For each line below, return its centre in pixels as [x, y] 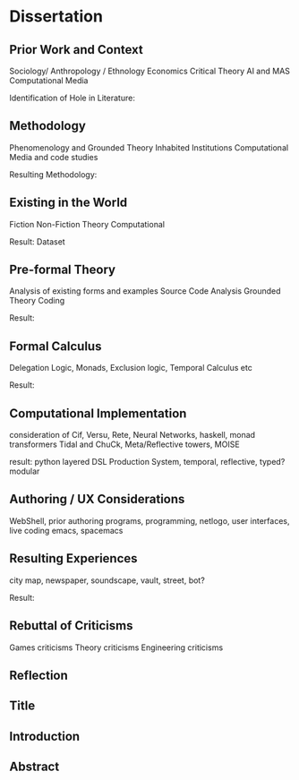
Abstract [34, 767]
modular [25, 471]
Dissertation [56, 17]
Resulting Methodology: [53, 174]
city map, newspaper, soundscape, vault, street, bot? [107, 580]
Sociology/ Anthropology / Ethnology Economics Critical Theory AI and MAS [150, 71]
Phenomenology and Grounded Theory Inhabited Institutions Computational [149, 147]
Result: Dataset [37, 241]
